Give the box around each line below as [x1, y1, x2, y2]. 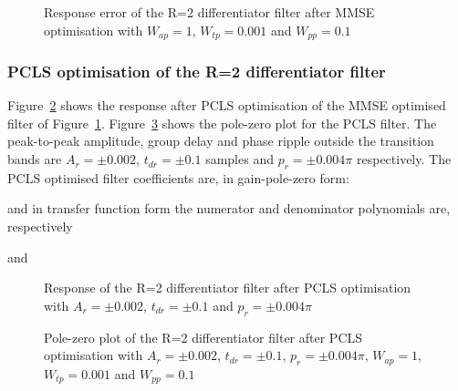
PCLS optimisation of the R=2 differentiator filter [7, 59, 386, 82]
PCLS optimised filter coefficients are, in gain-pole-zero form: [7, 168, 349, 187]
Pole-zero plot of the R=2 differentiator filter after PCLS [44, 327, 363, 346]
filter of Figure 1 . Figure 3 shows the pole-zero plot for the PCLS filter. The [7, 113, 437, 132]
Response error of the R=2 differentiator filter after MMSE [44, 3, 375, 21]
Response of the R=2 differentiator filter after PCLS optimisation [44, 278, 411, 297]
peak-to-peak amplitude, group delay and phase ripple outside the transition [7, 131, 434, 150]
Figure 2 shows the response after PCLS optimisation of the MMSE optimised [7, 96, 446, 115]
